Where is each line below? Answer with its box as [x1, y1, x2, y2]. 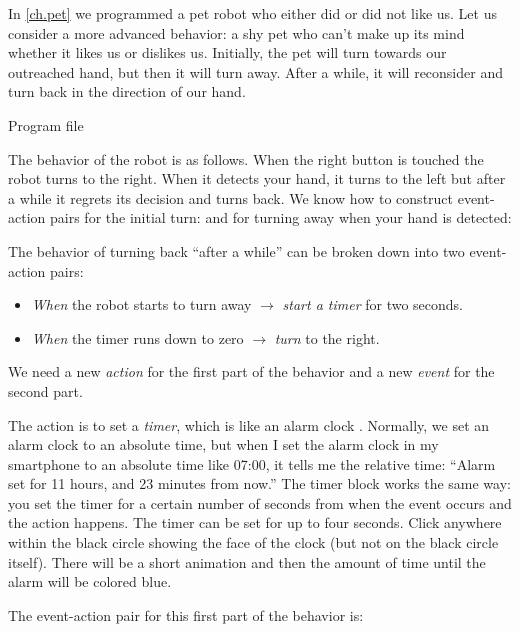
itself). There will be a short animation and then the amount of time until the [8, 551, 486, 572]
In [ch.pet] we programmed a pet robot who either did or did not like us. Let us [8, 3, 497, 23]
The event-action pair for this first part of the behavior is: [8, 604, 364, 625]
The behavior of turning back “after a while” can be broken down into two [8, 240, 465, 261]
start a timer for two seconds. [282, 294, 463, 315]
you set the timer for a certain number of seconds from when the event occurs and [8, 492, 512, 513]
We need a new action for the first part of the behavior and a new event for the [8, 361, 495, 382]
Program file [8, 114, 84, 135]
